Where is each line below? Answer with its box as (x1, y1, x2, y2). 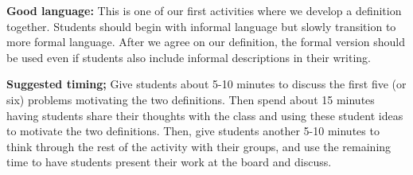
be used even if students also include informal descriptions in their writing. (6, 49, 371, 65)
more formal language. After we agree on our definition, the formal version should (6, 33, 405, 50)
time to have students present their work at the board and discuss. (6, 154, 332, 170)
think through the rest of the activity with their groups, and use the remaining (6, 138, 392, 154)
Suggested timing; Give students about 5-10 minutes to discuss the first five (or (6, 76, 407, 92)
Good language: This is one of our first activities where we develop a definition (6, 2, 402, 18)
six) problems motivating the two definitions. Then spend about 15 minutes (6, 91, 375, 107)
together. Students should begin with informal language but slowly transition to (6, 17, 396, 34)
